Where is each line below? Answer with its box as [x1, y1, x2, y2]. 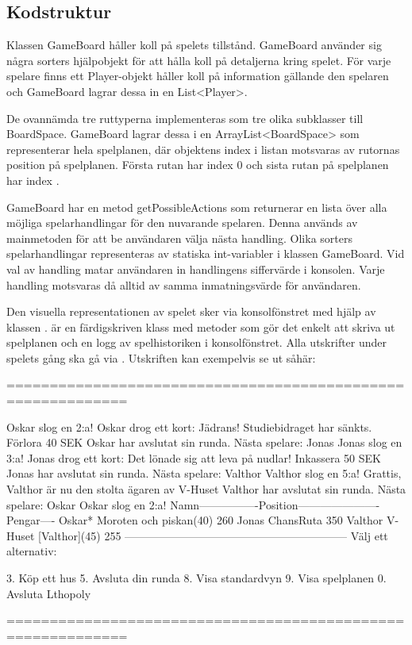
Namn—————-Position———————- [170, 496, 380, 513]
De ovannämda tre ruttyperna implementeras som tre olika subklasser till [6, 109, 364, 126]
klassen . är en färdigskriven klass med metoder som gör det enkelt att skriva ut [6, 318, 395, 335]
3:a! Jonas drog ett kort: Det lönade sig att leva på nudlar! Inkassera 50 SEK [6, 449, 381, 466]
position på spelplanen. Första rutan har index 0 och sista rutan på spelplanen [6, 156, 389, 173]
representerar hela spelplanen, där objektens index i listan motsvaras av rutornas [6, 140, 400, 157]
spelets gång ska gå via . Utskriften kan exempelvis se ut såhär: [6, 349, 316, 366]
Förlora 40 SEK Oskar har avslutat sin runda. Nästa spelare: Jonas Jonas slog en [6, 434, 402, 451]
